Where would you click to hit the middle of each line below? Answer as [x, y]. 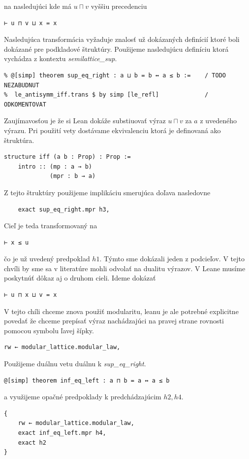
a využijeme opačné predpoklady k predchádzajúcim [83, 397]
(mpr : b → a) [73, 176]
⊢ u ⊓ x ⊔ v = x [31, 295]
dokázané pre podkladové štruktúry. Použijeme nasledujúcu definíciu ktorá [116, 49]
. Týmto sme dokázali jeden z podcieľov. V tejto [172, 259]
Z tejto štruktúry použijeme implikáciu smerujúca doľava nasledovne [107, 192]
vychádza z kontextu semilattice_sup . [61, 58]
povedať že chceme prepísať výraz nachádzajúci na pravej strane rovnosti [114, 321]
